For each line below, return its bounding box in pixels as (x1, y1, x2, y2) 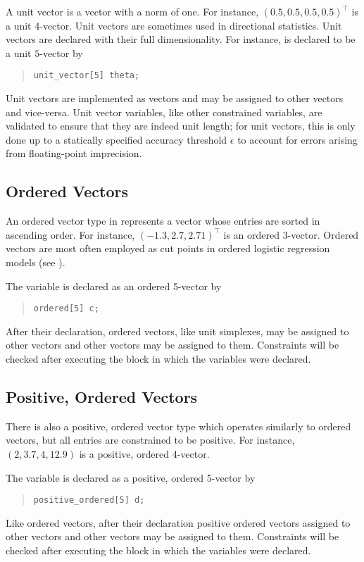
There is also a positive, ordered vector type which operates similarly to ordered (6, 418, 351, 433)
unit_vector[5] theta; (33, 70, 140, 81)
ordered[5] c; (33, 304, 99, 314)
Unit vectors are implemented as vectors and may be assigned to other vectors (6, 91, 344, 106)
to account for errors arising (237, 132, 358, 146)
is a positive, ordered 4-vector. (79, 447, 210, 461)
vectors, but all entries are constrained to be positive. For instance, (6, 432, 295, 447)
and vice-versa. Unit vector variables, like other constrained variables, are (6, 104, 322, 119)
